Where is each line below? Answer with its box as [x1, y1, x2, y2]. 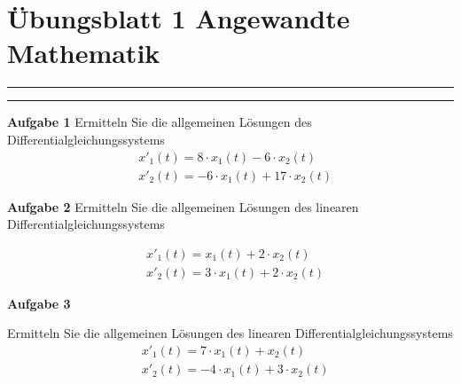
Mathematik [7, 35, 160, 71]
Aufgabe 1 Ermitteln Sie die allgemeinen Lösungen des [7, 113, 312, 131]
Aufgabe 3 [7, 294, 71, 312]
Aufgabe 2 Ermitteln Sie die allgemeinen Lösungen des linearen [7, 197, 359, 216]
